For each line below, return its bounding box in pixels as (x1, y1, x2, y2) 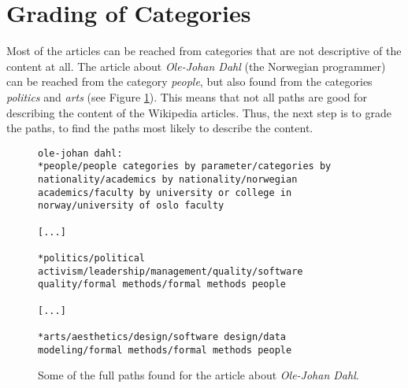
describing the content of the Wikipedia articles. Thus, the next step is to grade (6, 104, 391, 120)
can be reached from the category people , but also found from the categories (6, 73, 373, 90)
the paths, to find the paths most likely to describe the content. (6, 120, 313, 136)
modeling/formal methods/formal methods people (38, 344, 292, 356)
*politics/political (38, 252, 146, 264)
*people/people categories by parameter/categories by (38, 161, 332, 172)
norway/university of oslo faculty (38, 200, 224, 212)
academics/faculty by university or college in (38, 187, 292, 198)
